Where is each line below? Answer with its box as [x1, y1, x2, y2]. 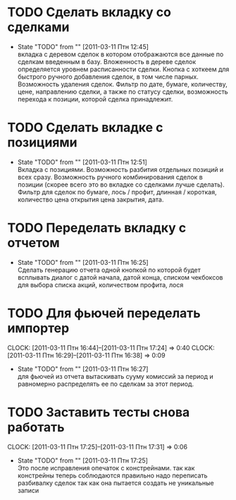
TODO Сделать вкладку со [7, 4, 171, 20]
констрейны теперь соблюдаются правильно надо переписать [17, 471, 208, 480]
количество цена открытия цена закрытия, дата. [17, 195, 164, 204]
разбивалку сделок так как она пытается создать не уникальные [17, 478, 214, 487]
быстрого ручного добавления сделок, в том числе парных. [17, 72, 199, 81]
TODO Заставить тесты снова [7, 404, 190, 420]
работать [7, 419, 65, 435]
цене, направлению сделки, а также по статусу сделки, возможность [17, 87, 228, 96]
